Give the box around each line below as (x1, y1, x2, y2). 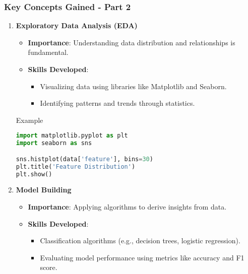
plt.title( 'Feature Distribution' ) (16, 163, 136, 170)
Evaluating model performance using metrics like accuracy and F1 (40, 252, 244, 262)
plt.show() (16, 170, 52, 178)
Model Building (16, 184, 72, 195)
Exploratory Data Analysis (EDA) (16, 20, 138, 31)
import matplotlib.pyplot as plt (16, 132, 128, 140)
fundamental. (28, 47, 69, 57)
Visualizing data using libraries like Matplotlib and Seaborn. (40, 81, 227, 91)
